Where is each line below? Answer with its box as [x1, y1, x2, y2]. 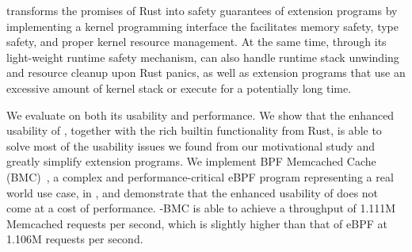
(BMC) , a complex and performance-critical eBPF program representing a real [6, 168, 394, 185]
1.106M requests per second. [6, 231, 143, 247]
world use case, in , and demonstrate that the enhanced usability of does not [6, 184, 379, 200]
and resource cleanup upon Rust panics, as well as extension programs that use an [6, 64, 406, 81]
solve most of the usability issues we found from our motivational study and [6, 137, 375, 154]
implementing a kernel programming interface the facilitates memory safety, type [6, 17, 399, 34]
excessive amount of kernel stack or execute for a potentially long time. [6, 79, 352, 96]
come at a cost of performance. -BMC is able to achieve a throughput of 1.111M [6, 200, 396, 216]
